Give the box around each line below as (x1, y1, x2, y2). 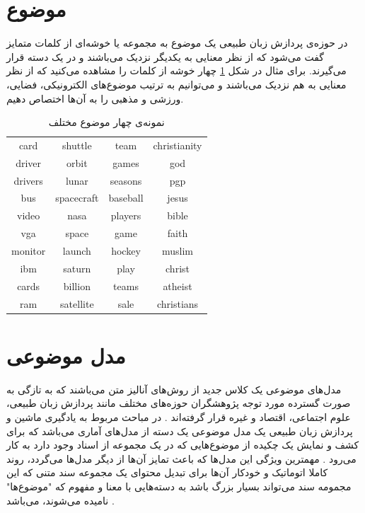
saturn (63, 260, 91, 275)
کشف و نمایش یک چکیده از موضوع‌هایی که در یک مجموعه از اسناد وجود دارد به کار (6, 437, 359, 452)
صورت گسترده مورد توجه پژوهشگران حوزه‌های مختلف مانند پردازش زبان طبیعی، (6, 396, 351, 410)
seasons (110, 173, 142, 188)
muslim (162, 243, 194, 258)
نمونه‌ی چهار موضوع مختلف (48, 115, 165, 129)
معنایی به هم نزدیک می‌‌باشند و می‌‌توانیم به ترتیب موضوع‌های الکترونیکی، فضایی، (6, 76, 347, 91)
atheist (163, 278, 192, 293)
